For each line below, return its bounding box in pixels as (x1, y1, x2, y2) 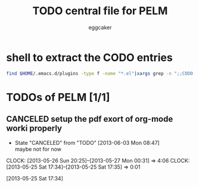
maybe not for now (14, 145, 61, 153)
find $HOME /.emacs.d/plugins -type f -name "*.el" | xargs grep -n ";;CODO (6, 70, 194, 77)
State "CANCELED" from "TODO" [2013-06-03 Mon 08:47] (14, 139, 160, 146)
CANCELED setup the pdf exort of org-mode (6, 114, 173, 124)
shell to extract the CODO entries (6, 50, 173, 64)
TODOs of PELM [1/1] (6, 90, 110, 104)
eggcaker (88, 24, 112, 31)
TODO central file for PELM (32, 4, 168, 18)
